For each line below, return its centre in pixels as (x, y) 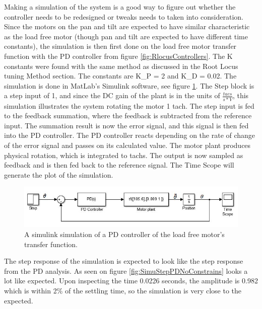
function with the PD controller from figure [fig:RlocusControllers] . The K (118, 56)
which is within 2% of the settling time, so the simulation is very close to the (123, 291)
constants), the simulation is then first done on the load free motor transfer (120, 46)
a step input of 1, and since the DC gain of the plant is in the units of (112, 95)
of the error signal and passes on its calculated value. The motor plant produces (127, 145)
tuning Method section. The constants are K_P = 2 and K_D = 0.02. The (120, 76)
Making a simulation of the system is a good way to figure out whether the (120, 7)
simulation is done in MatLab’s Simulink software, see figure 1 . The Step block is (129, 85)
